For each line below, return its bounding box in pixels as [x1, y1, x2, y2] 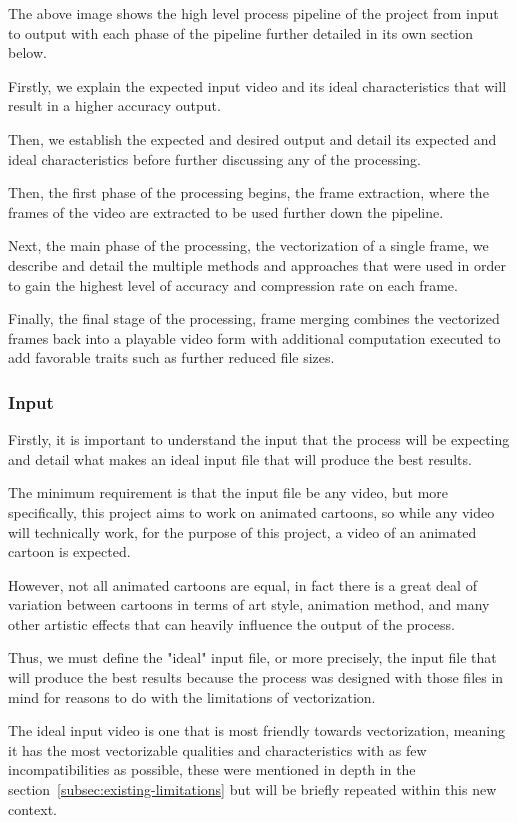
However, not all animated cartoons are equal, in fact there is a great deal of [8, 574, 477, 595]
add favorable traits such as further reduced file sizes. [8, 347, 335, 368]
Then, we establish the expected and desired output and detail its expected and [8, 128, 497, 149]
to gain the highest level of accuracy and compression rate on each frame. [8, 274, 458, 295]
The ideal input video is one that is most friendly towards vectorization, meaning [8, 720, 506, 741]
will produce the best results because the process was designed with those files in [8, 667, 504, 688]
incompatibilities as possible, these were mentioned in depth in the [8, 759, 416, 780]
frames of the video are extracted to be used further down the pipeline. [8, 201, 444, 222]
